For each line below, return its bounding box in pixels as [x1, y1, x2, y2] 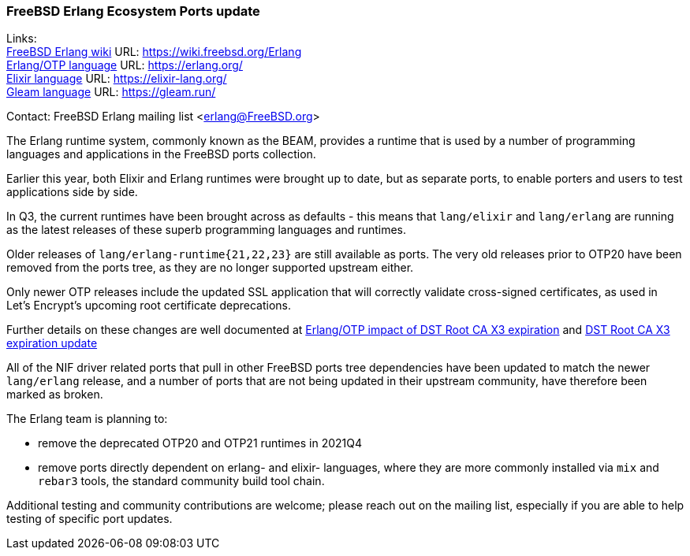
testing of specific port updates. [6, 512, 173, 526]
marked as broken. [6, 387, 103, 402]
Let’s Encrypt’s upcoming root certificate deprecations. [6, 298, 291, 313]
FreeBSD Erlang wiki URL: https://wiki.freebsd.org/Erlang [6, 45, 302, 59]
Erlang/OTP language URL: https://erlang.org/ [6, 58, 243, 72]
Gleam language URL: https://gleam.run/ [6, 85, 216, 99]
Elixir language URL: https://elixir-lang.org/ [6, 72, 227, 86]
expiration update [6, 336, 98, 350]
